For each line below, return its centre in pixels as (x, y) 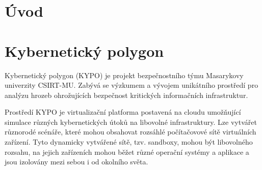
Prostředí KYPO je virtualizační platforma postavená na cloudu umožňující (123, 112)
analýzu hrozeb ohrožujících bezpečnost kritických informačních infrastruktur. (126, 95)
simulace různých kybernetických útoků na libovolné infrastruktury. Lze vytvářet (131, 122)
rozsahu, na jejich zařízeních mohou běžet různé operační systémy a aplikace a (127, 151)
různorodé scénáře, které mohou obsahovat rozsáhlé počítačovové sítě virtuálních (130, 132)
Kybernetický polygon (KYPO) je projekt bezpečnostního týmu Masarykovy (124, 75)
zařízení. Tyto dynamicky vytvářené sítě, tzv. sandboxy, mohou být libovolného (129, 142)
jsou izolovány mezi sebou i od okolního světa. (76, 162)
